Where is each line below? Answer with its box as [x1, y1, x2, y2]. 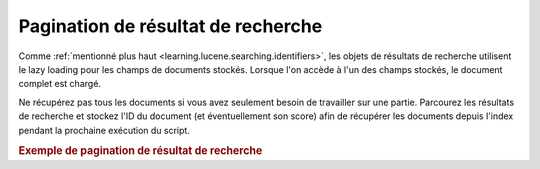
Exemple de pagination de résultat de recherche [18, 144, 263, 158]
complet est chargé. [18, 78, 102, 90]
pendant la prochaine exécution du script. [18, 124, 190, 136]
